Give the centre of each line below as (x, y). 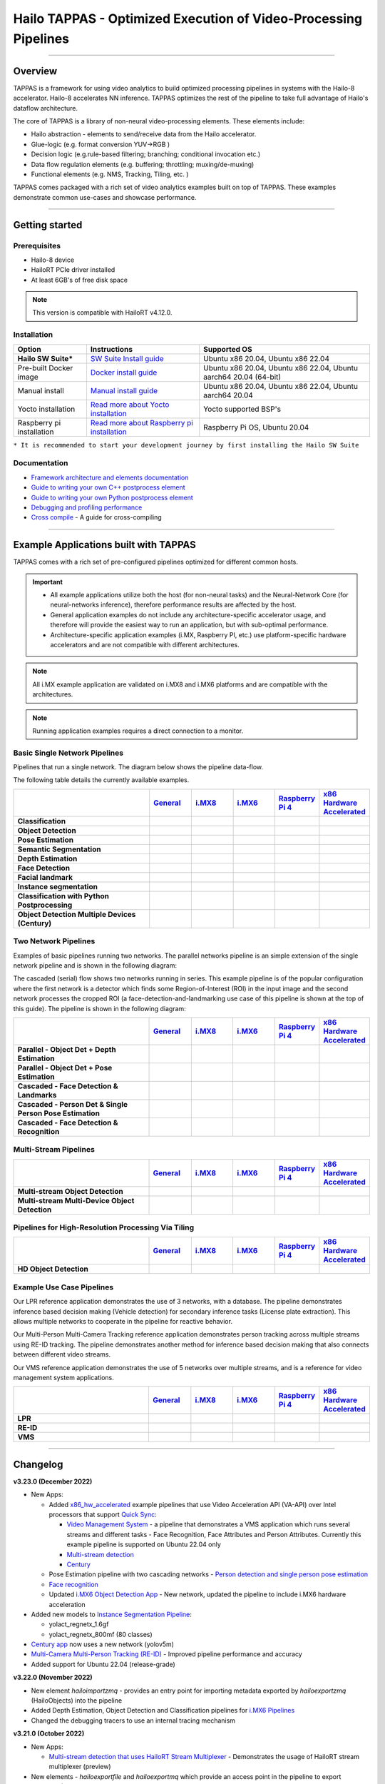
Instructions (112, 349)
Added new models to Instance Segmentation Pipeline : (112, 1614)
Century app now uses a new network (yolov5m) (103, 1644)
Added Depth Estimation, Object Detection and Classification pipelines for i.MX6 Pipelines (163, 1710)
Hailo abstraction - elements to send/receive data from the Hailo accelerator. (144, 134)
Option (30, 349)
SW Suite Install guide (127, 358)
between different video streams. (62, 1354)
